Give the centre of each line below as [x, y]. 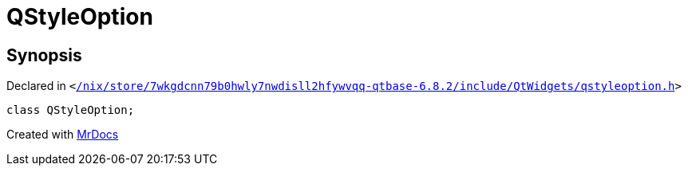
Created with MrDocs [63, 135]
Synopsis [44, 55]
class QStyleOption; [71, 110]
